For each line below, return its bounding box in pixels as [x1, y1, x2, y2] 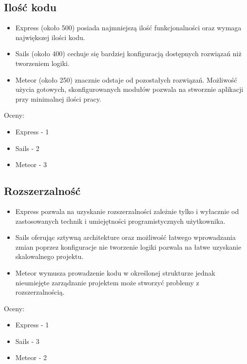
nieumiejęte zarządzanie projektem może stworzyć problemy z [15, 277, 199, 287]
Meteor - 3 [15, 159, 47, 170]
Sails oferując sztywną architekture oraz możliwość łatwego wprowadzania [15, 232, 236, 242]
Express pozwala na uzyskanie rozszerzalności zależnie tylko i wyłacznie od [15, 206, 239, 216]
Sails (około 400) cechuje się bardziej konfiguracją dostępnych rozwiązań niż [15, 48, 242, 59]
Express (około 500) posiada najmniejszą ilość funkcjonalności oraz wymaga [15, 22, 242, 33]
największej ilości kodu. [15, 32, 85, 42]
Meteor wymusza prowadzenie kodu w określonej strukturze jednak [15, 267, 215, 278]
